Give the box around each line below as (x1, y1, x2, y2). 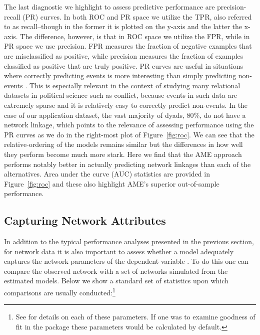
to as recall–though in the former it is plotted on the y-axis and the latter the (4, 21, 242, 32)
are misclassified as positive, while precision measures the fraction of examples (4, 50, 243, 61)
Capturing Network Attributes (4, 213, 166, 228)
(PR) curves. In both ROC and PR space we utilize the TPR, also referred (22, 11, 252, 22)
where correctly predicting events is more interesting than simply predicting (4, 70, 236, 81)
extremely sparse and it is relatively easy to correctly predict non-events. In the (4, 99, 248, 110)
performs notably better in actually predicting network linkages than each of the (4, 158, 251, 169)
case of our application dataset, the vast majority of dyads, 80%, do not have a (4, 109, 246, 120)
